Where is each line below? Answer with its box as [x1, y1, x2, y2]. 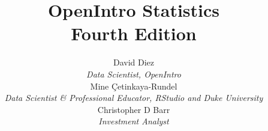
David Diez [113, 56, 155, 69]
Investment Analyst [98, 115, 169, 127]
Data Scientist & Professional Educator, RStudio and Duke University [4, 91, 263, 104]
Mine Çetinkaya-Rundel [90, 79, 177, 92]
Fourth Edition [71, 21, 197, 46]
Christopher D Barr [97, 103, 170, 115]
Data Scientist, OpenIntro [86, 67, 181, 80]
